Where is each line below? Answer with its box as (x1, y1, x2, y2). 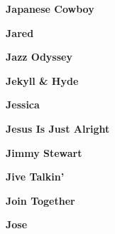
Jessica (6, 97, 40, 112)
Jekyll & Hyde (6, 73, 79, 88)
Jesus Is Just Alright (6, 121, 110, 136)
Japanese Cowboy (6, 1, 94, 16)
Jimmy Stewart (6, 145, 82, 160)
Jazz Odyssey (6, 49, 72, 64)
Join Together (6, 193, 75, 208)
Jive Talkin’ (6, 169, 65, 184)
